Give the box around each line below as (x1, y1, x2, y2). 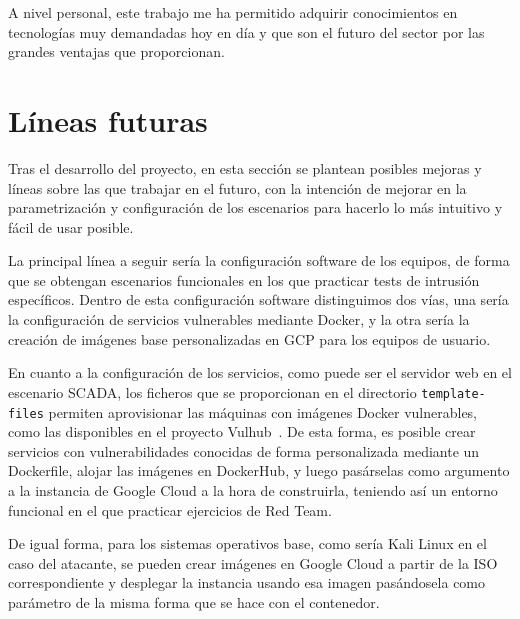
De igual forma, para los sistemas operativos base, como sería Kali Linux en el (8, 533, 487, 554)
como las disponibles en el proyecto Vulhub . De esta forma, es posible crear (8, 421, 476, 442)
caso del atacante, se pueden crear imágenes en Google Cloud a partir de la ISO (8, 552, 498, 573)
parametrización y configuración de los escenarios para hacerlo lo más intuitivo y (8, 197, 503, 218)
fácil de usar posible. (8, 216, 134, 237)
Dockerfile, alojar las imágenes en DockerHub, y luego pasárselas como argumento (8, 460, 510, 481)
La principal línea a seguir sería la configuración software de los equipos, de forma (8, 250, 510, 271)
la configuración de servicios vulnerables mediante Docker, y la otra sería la (8, 309, 470, 330)
